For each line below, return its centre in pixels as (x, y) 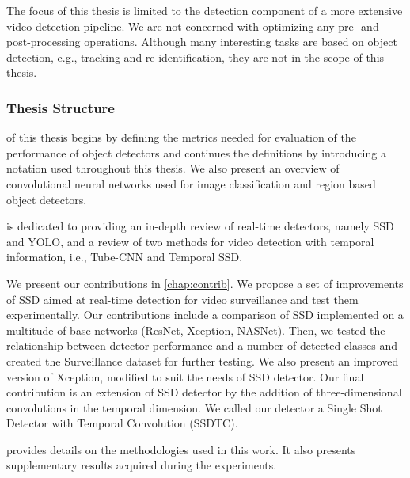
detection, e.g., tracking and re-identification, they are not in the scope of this (196, 57)
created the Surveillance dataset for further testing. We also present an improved (203, 360)
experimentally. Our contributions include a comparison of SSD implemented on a (205, 315)
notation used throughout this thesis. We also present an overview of (173, 168)
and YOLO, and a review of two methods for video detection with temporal (190, 241)
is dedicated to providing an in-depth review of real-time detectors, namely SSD (200, 226)
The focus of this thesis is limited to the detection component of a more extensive (205, 10)
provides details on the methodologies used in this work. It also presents (181, 449)
